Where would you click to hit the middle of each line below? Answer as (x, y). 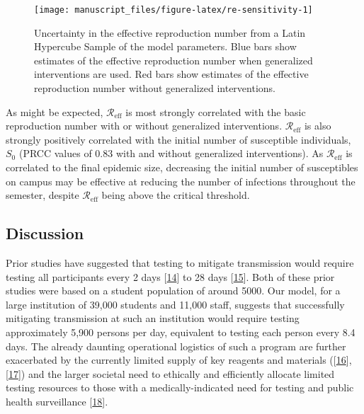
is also (318, 126)
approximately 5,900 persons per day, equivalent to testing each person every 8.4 (181, 332)
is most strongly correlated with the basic (216, 111)
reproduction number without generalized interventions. (155, 88)
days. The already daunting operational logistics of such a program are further (176, 346)
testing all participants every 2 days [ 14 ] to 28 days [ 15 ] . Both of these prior (170, 276)
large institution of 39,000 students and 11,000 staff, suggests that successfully (175, 304)
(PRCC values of (55, 153)
